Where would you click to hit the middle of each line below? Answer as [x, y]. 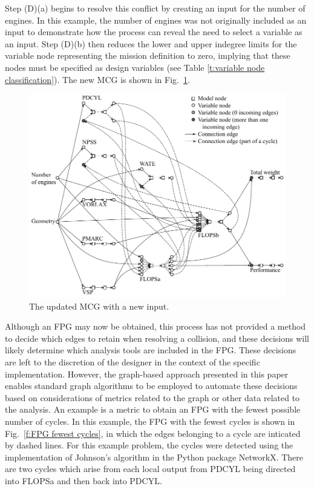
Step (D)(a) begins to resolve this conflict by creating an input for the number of [155, 8]
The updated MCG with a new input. [99, 306]
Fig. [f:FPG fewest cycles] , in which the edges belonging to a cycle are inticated [153, 433]
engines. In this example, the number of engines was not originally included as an [156, 20]
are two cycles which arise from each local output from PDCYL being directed [150, 469]
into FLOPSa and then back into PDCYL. [83, 480]
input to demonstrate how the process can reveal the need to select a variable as [154, 32]
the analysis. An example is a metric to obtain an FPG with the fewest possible [153, 409]
